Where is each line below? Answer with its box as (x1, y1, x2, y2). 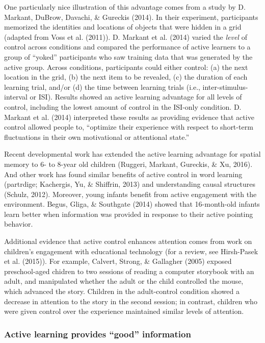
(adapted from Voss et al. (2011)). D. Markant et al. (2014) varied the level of (4, 31, 247, 42)
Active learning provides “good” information (4, 327, 191, 340)
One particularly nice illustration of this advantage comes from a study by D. (4, 2, 246, 12)
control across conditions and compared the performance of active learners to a (4, 41, 251, 52)
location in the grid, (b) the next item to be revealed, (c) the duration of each (4, 71, 248, 82)
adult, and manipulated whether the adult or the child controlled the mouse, (4, 276, 244, 286)
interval (4, 91, 28, 102)
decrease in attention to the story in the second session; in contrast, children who (4, 296, 257, 306)
